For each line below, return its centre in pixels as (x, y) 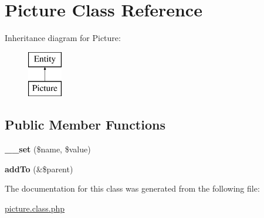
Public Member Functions (85, 125)
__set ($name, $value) (48, 149)
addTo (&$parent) (39, 168)
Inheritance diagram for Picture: (63, 38)
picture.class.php (35, 208)
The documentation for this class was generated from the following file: (132, 188)
